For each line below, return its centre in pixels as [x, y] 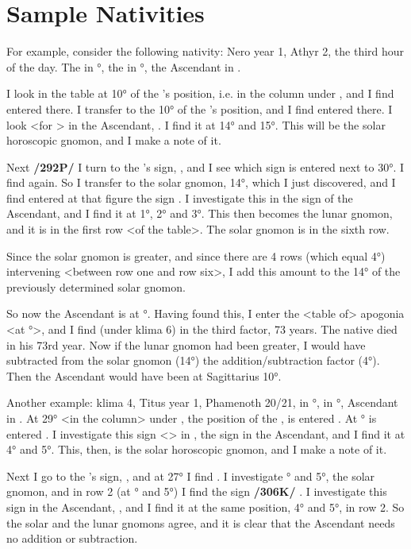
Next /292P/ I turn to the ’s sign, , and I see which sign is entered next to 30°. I [205, 166]
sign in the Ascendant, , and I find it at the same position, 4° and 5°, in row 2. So [205, 506]
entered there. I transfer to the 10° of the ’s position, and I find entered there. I [200, 108]
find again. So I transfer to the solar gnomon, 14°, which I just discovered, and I [201, 182]
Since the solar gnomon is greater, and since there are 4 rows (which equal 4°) [196, 255]
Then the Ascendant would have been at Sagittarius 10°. [144, 375]
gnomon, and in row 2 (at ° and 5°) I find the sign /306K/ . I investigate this [197, 491]
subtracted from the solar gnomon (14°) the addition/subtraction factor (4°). [193, 360]
